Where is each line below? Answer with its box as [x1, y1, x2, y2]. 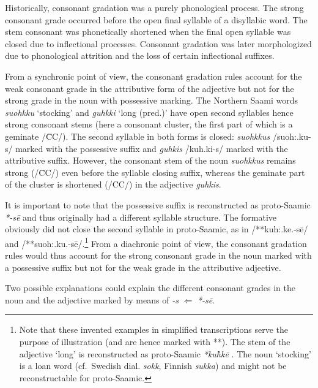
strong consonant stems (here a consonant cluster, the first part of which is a [5, 118, 293, 131]
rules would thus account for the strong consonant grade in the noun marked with [5, 248, 312, 261]
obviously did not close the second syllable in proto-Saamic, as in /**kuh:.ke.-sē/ [5, 223, 308, 235]
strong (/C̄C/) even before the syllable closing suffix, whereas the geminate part [5, 165, 305, 178]
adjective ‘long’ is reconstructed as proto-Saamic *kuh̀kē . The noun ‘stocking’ [19, 347, 311, 360]
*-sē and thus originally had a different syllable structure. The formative [5, 210, 277, 223]
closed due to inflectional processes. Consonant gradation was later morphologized [5, 37, 312, 50]
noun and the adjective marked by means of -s [5, 293, 179, 306]
